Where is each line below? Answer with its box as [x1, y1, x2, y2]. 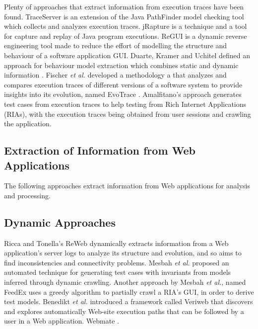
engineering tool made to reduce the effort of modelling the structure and [4, 40, 227, 51]
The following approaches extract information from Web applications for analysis [4, 180, 250, 191]
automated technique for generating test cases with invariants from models [4, 267, 231, 277]
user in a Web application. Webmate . [4, 316, 119, 326]
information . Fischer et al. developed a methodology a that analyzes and [4, 70, 227, 80]
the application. [4, 118, 52, 129]
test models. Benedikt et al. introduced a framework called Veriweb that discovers [4, 296, 253, 307]
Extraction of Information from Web [4, 143, 195, 158]
